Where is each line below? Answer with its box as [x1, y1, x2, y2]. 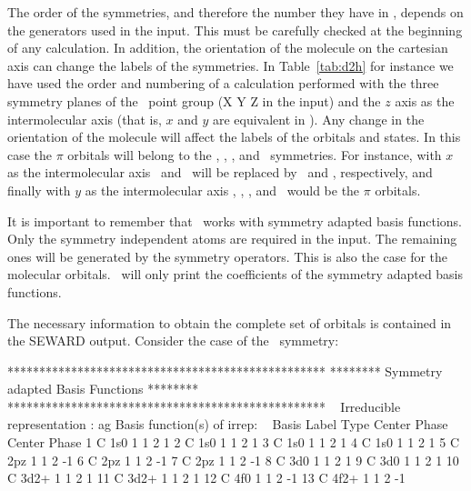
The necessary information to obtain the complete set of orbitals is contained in [7, 313, 452, 332]
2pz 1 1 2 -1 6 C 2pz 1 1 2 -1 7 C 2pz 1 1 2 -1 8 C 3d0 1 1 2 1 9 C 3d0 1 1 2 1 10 [7, 450, 459, 469]
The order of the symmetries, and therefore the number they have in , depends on [7, 3, 464, 21]
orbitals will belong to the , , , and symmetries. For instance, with [67, 145, 442, 164]
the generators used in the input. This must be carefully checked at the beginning [7, 20, 463, 39]
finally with [7, 180, 71, 199]
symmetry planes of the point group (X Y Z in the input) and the [7, 91, 381, 110]
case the [7, 145, 53, 164]
